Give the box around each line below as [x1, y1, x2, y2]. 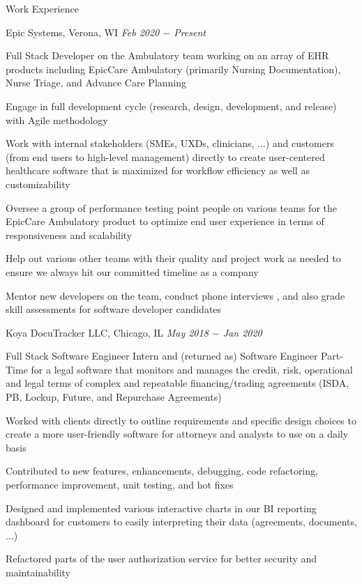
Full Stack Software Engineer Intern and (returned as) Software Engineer [6, 348, 318, 363]
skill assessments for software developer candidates [6, 302, 222, 316]
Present [174, 24, 206, 39]
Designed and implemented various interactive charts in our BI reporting [6, 500, 317, 515]
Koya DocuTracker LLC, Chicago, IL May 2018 [6, 325, 209, 339]
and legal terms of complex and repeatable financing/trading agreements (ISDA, [6, 376, 349, 390]
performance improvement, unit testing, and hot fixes [6, 477, 234, 492]
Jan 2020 [223, 325, 262, 339]
